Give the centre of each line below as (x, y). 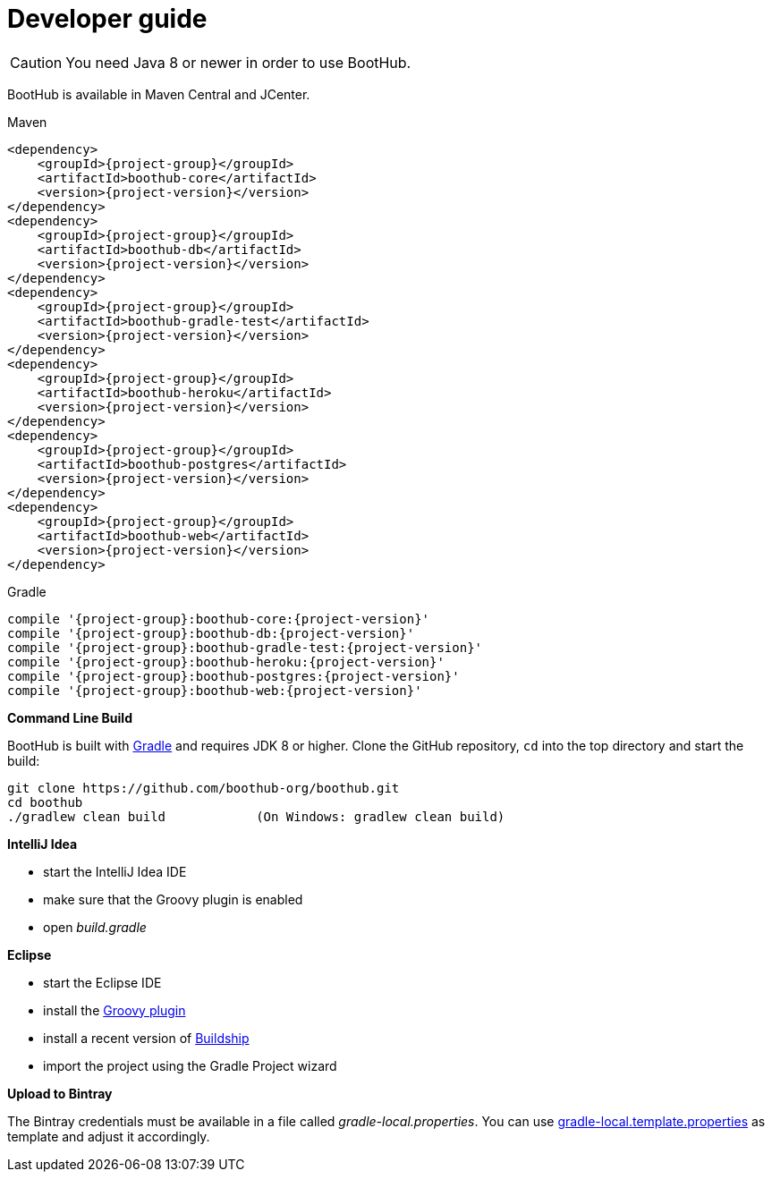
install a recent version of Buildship (146, 1038)
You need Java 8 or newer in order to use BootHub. (238, 62)
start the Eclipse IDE (102, 982)
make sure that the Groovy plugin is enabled (173, 899)
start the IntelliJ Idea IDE (115, 871)
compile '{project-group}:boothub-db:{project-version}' (211, 633)
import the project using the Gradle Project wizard (190, 1065)
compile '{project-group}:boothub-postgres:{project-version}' (233, 676)
